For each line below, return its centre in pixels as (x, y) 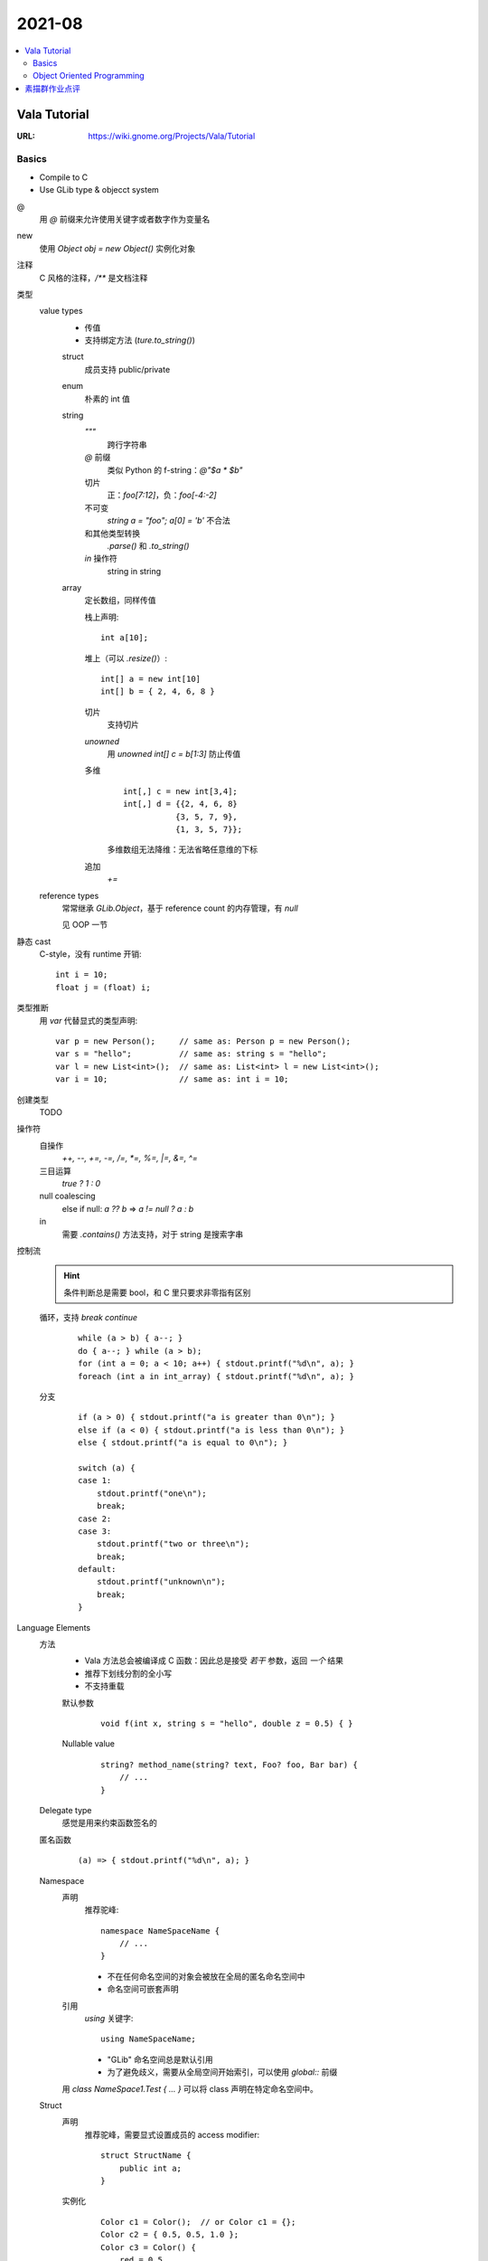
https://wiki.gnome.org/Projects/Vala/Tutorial (172, 136)
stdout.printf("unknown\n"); (161, 1582)
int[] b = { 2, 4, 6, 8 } (158, 691)
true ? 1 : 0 (81, 1183)
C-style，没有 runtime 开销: (90, 954)
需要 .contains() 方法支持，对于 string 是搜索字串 (153, 1234)
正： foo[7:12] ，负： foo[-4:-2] (162, 495)
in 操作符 (101, 558)
